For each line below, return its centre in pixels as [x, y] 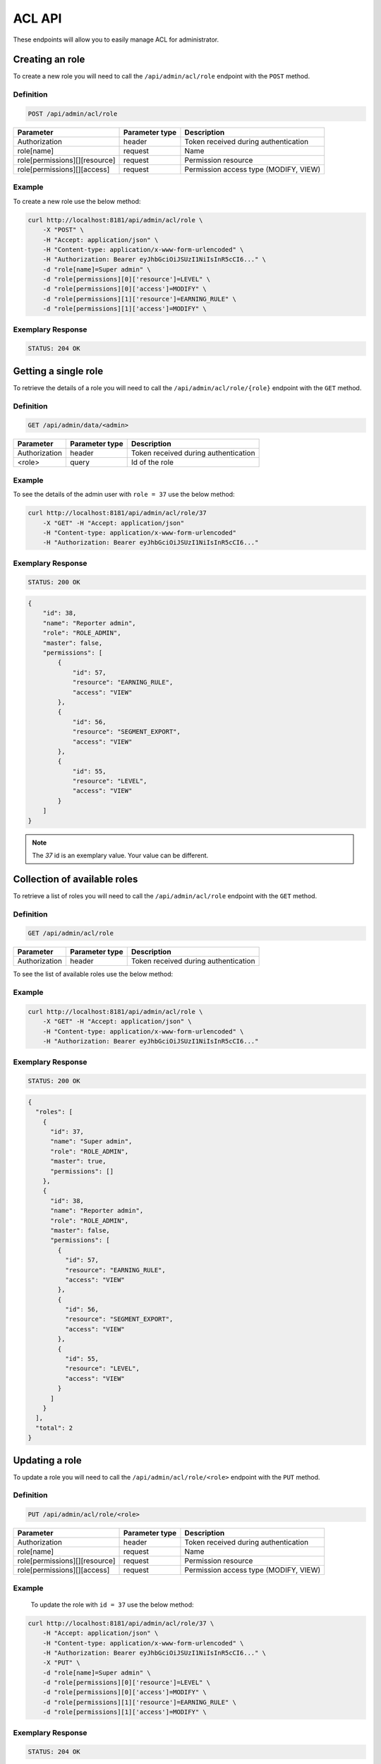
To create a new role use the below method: [77, 201]
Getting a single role [58, 371]
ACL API [37, 18]
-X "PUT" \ [61, 1663]
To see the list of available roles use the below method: [93, 974]
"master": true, [78, 1161]
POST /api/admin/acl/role [73, 114]
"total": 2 [54, 1428]
